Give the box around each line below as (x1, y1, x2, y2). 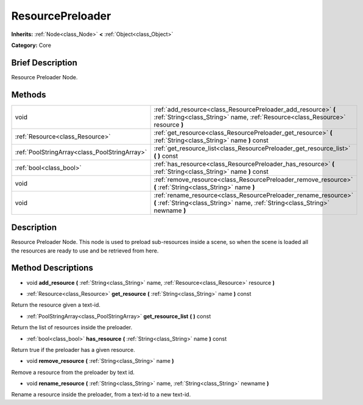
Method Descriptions (11, 263, 94, 273)
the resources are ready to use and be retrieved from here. (11, 247, 159, 254)
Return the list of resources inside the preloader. (11, 324, 133, 331)
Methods (11, 89, 46, 100)
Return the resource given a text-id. (11, 301, 100, 309)
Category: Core (11, 41, 52, 49)
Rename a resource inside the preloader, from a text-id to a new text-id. (11, 391, 191, 398)
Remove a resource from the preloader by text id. (11, 368, 135, 376)
